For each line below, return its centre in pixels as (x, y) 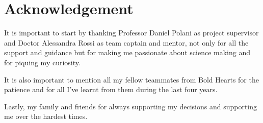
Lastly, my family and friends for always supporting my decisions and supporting (131, 106)
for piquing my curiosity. (42, 62)
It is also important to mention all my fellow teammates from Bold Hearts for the (131, 79)
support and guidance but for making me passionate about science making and (127, 52)
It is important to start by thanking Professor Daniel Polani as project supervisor (131, 33)
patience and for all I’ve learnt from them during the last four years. (111, 89)
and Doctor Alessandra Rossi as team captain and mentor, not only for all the (126, 42)
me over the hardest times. (46, 116)
